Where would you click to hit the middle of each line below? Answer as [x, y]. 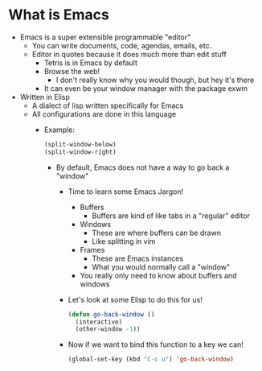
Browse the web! [72, 71]
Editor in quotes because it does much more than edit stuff [129, 54]
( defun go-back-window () [111, 314]
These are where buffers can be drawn [156, 233]
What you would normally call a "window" [161, 266]
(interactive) [99, 322]
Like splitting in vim [124, 241]
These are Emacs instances [137, 258]
